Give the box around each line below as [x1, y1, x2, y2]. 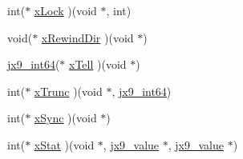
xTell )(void [69, 56, 127, 73]
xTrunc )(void [34, 82, 103, 99]
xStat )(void [34, 136, 95, 153]
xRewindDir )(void [41, 29, 134, 46]
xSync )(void [34, 109, 97, 126]
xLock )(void [34, 2, 97, 18]
